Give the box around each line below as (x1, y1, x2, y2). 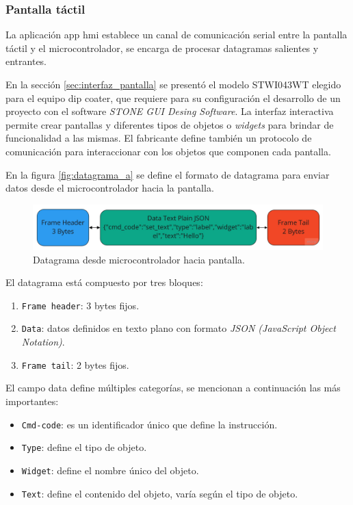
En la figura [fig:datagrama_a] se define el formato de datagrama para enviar (5, 167, 330, 181)
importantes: (5, 393, 59, 408)
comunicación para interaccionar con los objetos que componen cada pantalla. (5, 144, 331, 158)
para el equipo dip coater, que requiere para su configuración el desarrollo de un (5, 90, 341, 105)
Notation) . (21, 335, 65, 349)
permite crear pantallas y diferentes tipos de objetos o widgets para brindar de (5, 117, 334, 131)
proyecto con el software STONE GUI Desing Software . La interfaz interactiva (5, 104, 334, 118)
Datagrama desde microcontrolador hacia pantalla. (33, 252, 246, 266)
